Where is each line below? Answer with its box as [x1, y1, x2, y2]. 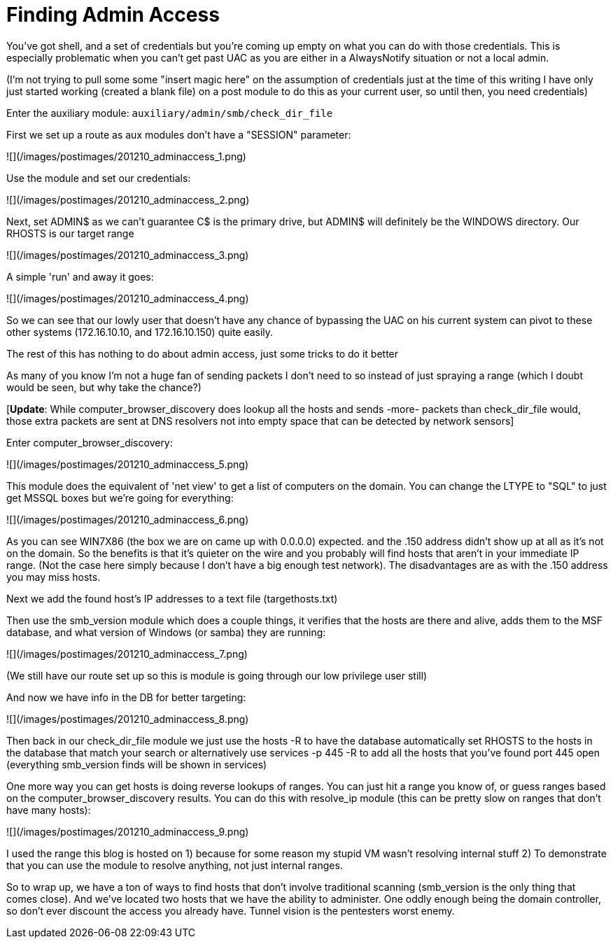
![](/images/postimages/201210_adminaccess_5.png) [6, 458, 249, 470]
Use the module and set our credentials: [6, 171, 191, 184]
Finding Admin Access [6, 3, 220, 27]
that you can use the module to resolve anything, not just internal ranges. [6, 859, 343, 871]
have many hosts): [6, 803, 91, 816]
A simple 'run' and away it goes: [6, 270, 154, 283]
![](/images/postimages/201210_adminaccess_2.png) [6, 193, 250, 206]
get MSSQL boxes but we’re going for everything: [6, 491, 234, 504]
